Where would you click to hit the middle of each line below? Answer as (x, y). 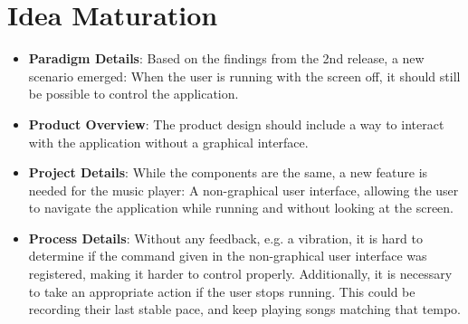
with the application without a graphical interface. (168, 142)
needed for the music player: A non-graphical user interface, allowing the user (244, 190)
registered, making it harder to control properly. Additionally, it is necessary (240, 274)
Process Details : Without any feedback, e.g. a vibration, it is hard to (225, 238)
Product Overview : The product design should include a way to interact (236, 124)
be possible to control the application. (134, 94)
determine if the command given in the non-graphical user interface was (228, 256)
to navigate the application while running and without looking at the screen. (241, 208)
